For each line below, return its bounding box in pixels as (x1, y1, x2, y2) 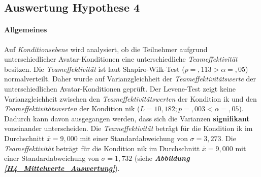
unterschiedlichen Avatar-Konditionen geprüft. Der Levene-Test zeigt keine (4, 83, 236, 94)
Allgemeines (4, 24, 47, 35)
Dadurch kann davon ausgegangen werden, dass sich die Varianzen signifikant (4, 113, 250, 123)
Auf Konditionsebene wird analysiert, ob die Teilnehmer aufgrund (4, 43, 208, 54)
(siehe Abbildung (134, 153, 190, 163)
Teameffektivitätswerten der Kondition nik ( (4, 103, 140, 114)
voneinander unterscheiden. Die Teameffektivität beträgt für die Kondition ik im (4, 123, 253, 134)
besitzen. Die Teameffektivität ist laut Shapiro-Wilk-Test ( (4, 63, 185, 74)
